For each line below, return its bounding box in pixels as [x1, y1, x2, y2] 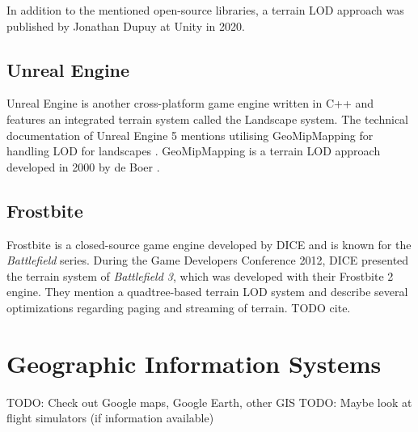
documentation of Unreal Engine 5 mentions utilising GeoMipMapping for [6, 126, 374, 143]
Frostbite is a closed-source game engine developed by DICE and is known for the [6, 235, 412, 252]
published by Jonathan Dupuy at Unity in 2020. [6, 17, 245, 34]
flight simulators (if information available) [6, 409, 214, 426]
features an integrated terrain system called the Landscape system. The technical [6, 110, 408, 127]
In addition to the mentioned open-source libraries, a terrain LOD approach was [6, 2, 404, 18]
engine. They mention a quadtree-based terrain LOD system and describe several [6, 283, 408, 300]
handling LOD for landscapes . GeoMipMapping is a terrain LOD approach [6, 142, 381, 159]
